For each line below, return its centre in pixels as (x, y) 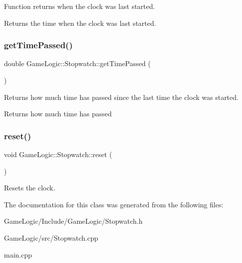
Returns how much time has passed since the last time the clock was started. (121, 97)
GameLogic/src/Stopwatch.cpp (51, 237)
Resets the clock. (30, 188)
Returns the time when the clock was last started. (80, 23)
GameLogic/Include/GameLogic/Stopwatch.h (73, 221)
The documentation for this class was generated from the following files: (114, 204)
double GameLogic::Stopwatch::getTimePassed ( (77, 63)
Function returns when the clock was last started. (80, 6)
